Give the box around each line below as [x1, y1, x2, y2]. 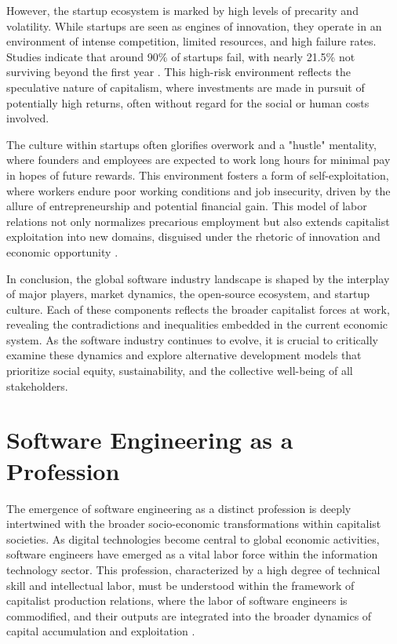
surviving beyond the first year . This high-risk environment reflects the [6, 64, 351, 80]
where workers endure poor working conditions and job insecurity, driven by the [6, 182, 391, 198]
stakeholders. [6, 377, 68, 394]
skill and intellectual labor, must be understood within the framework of [6, 577, 355, 593]
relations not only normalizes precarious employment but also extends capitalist [6, 213, 390, 229]
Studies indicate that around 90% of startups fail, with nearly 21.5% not [6, 48, 355, 64]
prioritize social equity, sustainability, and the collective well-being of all [6, 362, 353, 379]
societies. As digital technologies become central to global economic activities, [6, 530, 380, 547]
